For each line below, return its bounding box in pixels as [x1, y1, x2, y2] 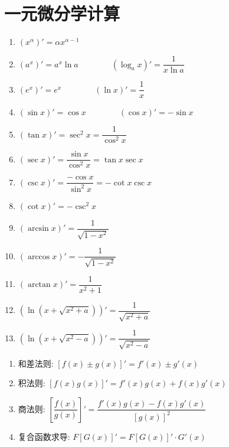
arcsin [27, 224, 49, 233]
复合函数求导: [18, 430, 70, 442]
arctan [27, 280, 51, 289]
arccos [27, 252, 50, 261]
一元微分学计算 [4, 1, 120, 25]
